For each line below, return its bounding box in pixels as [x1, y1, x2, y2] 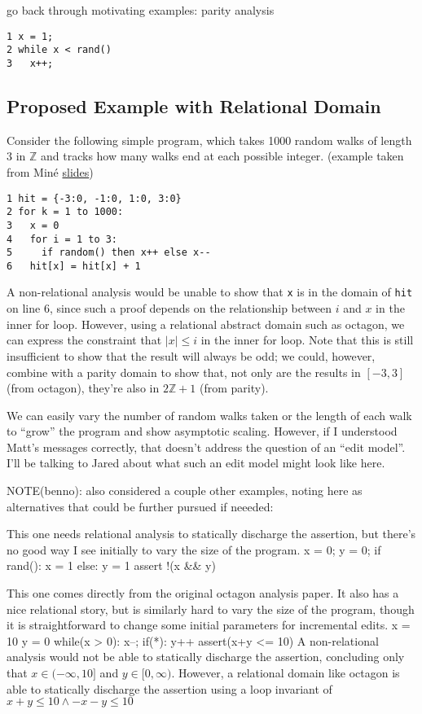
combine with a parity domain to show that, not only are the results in [7, 363, 361, 380]
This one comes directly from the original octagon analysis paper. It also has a [7, 585, 399, 602]
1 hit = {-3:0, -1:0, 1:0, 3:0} [7, 192, 182, 204]
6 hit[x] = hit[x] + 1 [7, 260, 141, 272]
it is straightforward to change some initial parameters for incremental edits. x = [7, 616, 411, 633]
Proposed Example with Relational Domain [7, 93, 381, 118]
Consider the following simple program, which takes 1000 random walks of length [7, 131, 412, 148]
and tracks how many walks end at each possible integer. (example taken [41, 147, 404, 164]
